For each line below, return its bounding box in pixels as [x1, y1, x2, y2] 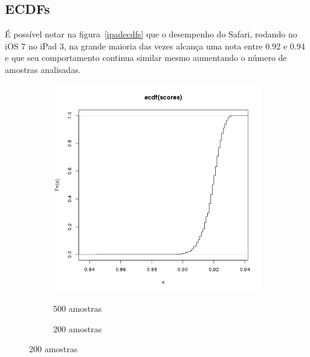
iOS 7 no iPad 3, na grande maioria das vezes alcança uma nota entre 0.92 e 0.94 [5, 39, 305, 52]
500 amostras [53, 302, 102, 315]
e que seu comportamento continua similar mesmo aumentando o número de [5, 51, 287, 64]
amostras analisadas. [5, 63, 81, 75]
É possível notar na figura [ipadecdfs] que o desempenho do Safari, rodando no [5, 28, 297, 40]
